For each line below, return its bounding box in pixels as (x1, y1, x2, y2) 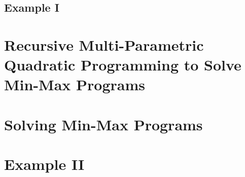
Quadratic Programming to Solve (4, 54, 241, 75)
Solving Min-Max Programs (4, 114, 203, 134)
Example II (4, 154, 85, 174)
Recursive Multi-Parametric (4, 34, 204, 55)
